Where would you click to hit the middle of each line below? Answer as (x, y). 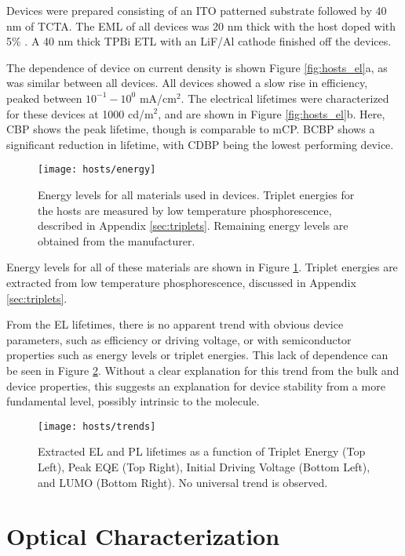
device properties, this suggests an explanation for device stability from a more (196, 385)
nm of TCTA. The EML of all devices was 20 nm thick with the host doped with (201, 25)
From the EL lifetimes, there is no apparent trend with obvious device (175, 324)
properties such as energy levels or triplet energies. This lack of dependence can (197, 355)
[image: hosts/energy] (97, 170)
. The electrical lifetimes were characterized (285, 98)
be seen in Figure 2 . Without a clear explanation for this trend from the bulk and (203, 370)
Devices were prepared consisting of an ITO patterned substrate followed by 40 (197, 10)
